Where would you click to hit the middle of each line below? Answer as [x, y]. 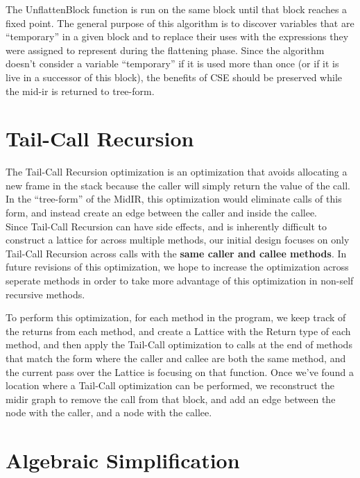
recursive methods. [45, 294]
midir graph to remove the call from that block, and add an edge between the [171, 399]
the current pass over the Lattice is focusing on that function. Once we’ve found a [180, 372]
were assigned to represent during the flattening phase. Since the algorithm [165, 50]
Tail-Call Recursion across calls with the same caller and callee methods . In [176, 253]
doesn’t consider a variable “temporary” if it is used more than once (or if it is [172, 63]
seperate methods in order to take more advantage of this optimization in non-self [180, 281]
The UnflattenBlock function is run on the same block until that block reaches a [177, 9]
